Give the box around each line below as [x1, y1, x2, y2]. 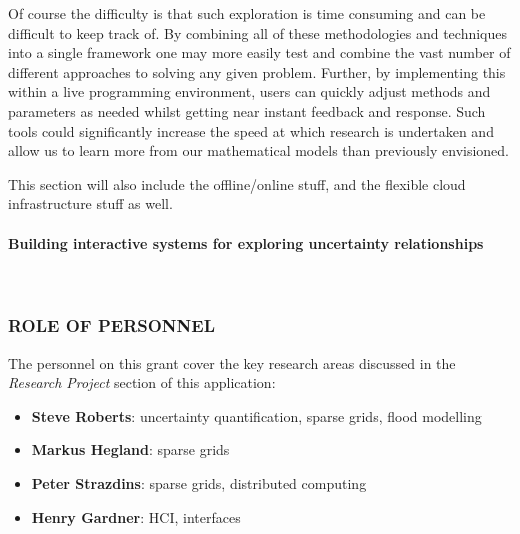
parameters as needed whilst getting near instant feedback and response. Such [8, 100, 486, 121]
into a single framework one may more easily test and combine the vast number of [8, 42, 511, 63]
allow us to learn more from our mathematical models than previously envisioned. [8, 140, 510, 161]
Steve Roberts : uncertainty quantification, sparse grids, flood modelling [31, 405, 482, 426]
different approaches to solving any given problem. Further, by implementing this [8, 61, 506, 82]
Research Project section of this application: [8, 372, 276, 393]
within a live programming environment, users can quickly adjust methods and [8, 81, 491, 102]
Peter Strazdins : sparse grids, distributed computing [31, 472, 367, 493]
